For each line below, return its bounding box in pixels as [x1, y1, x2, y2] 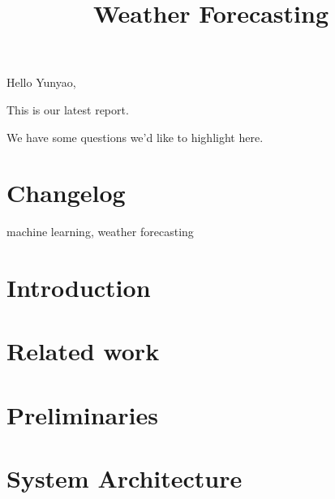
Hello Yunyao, [6, 74, 76, 91]
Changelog [6, 176, 126, 209]
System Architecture [6, 462, 243, 495]
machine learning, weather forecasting [6, 223, 194, 240]
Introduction [6, 271, 151, 304]
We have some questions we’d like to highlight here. [6, 128, 264, 145]
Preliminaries [6, 398, 158, 431]
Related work [6, 334, 160, 368]
